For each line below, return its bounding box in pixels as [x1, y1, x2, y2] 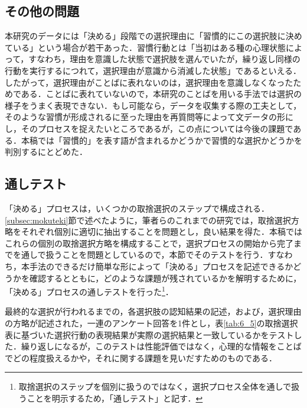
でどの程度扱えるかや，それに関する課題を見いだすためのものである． [5, 351, 277, 364]
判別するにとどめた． [5, 145, 87, 158]
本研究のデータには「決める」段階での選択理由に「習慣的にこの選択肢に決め [5, 30, 302, 42]
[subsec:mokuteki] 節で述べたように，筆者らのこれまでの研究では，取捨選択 [5, 213, 291, 226]
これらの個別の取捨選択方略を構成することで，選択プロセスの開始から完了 [5, 237, 294, 249]
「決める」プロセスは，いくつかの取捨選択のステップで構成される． [5, 202, 269, 214]
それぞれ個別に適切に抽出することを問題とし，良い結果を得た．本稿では [21, 225, 302, 238]
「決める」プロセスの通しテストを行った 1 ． [5, 284, 174, 297]
